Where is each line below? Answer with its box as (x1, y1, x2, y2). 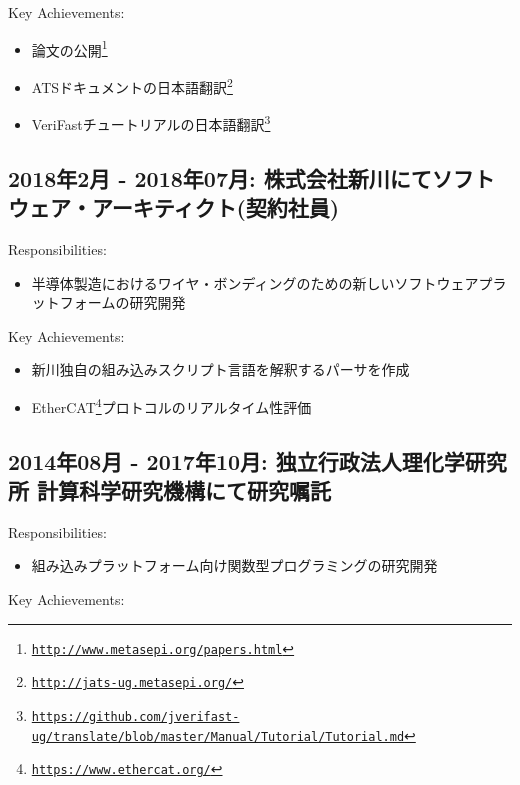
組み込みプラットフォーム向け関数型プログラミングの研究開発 (31, 555, 438, 576)
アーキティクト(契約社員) (91, 192, 340, 223)
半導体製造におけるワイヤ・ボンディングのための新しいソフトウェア (31, 272, 479, 293)
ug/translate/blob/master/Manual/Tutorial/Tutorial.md (31, 729, 405, 744)
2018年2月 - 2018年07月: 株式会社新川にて (8, 162, 432, 193)
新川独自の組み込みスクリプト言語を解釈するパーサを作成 (31, 359, 410, 380)
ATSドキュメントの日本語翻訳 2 (31, 73, 233, 97)
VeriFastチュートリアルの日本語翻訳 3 (31, 111, 271, 134)
